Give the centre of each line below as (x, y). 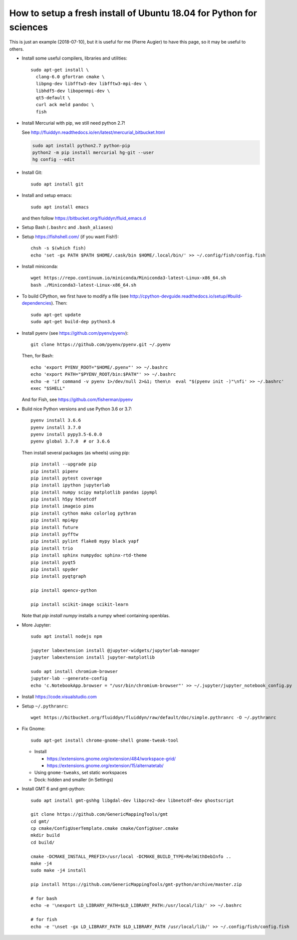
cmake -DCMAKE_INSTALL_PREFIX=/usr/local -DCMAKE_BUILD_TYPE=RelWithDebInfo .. (131, 856)
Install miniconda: (40, 266)
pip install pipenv (55, 471)
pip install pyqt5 (53, 562)
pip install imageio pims (63, 506)
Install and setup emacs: (47, 195)
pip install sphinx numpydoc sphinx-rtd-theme (89, 555)
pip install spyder (55, 569)
